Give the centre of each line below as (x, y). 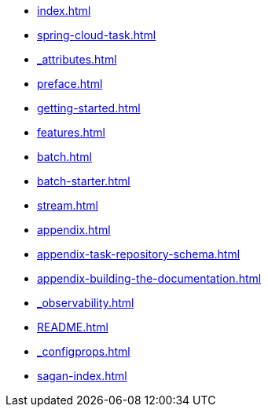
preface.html (70, 84)
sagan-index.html (82, 376)
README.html (73, 327)
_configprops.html (84, 351)
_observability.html (86, 303)
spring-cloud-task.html (97, 35)
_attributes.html (77, 59)
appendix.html (74, 230)
